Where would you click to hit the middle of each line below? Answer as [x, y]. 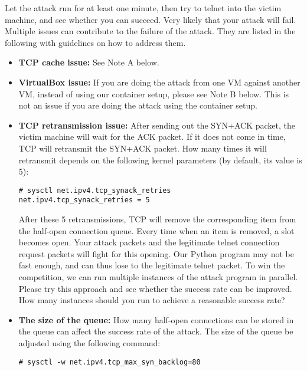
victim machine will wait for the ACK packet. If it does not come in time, [152, 137]
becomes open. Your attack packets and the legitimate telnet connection [149, 242]
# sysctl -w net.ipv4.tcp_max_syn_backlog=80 [110, 362]
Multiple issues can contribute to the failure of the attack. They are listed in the [150, 31]
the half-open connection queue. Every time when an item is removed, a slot [156, 230]
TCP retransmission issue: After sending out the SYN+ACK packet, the [157, 125]
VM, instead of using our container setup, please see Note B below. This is [154, 93]
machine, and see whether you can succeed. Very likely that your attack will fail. [151, 19]
